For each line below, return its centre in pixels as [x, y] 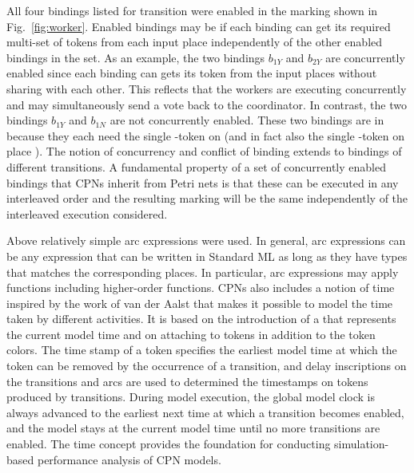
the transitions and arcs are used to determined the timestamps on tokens [187, 381]
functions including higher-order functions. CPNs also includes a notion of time [201, 288]
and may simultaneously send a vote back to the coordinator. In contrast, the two [207, 104]
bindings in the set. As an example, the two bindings [136, 57]
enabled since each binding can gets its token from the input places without [192, 73]
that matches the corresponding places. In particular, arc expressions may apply [203, 272]
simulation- [362, 444]
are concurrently [365, 57]
